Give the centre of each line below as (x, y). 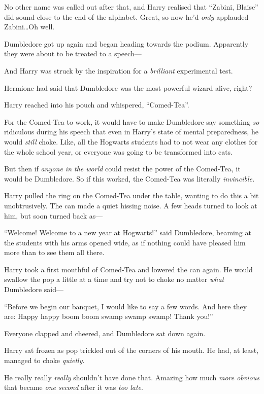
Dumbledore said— (34, 289)
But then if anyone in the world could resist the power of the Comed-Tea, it (122, 169)
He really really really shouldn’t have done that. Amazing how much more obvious (132, 377)
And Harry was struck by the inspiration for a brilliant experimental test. (119, 70)
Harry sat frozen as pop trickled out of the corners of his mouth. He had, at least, (131, 350)
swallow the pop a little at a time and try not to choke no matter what (114, 279)
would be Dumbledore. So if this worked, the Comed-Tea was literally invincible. (129, 178)
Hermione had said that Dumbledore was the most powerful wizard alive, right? (128, 87)
